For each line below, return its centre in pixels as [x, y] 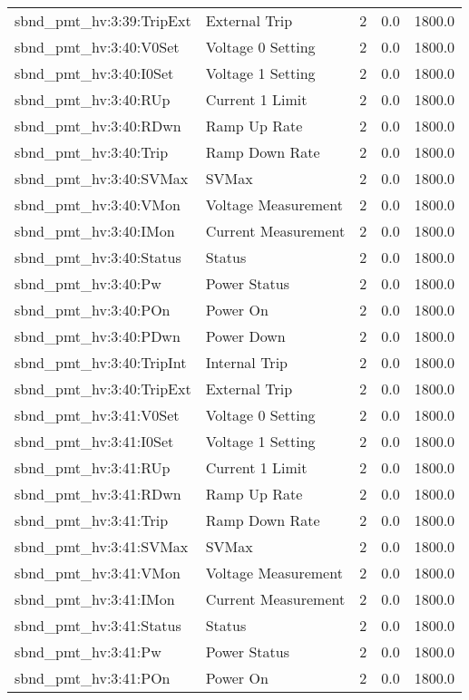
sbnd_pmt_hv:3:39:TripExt [103, 20]
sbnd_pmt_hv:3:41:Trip [92, 520]
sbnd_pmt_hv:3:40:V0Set [97, 47]
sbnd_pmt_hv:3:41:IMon [95, 599]
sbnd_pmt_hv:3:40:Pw [88, 283]
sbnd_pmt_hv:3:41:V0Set [97, 415]
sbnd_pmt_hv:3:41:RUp [93, 467]
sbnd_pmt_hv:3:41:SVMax [102, 546]
